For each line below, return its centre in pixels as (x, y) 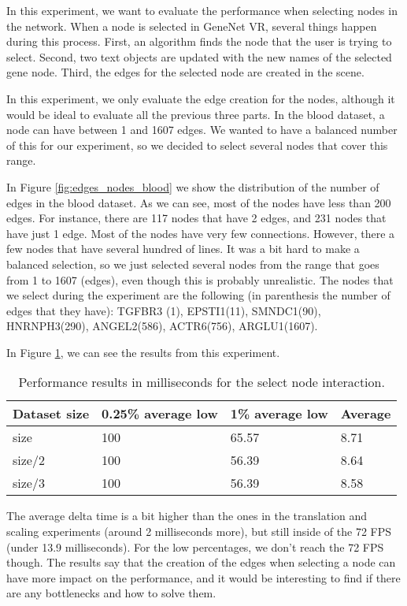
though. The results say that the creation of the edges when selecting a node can (201, 562)
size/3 (29, 483)
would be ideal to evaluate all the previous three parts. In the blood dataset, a (196, 114)
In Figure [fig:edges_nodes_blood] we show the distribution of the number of (193, 186)
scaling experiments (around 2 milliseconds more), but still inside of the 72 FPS (199, 532)
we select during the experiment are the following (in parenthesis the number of (198, 295)
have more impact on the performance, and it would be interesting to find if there (203, 577)
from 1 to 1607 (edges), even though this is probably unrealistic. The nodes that (200, 279)
